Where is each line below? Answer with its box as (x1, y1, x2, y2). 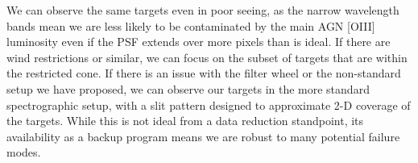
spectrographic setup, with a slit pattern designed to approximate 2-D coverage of (6, 96, 411, 113)
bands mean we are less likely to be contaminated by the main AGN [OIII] (6, 17, 375, 34)
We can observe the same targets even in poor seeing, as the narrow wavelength (6, 2, 399, 18)
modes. (6, 144, 41, 161)
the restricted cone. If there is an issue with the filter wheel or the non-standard (6, 65, 401, 81)
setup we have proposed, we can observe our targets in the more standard (6, 80, 370, 97)
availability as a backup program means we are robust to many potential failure (6, 127, 400, 144)
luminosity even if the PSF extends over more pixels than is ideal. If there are (6, 33, 391, 50)
